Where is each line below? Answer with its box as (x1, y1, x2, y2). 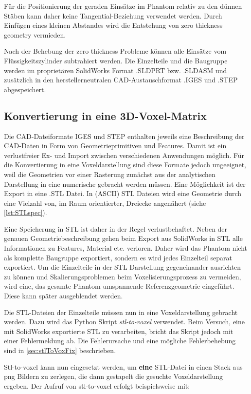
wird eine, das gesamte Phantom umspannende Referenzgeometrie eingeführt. (4, 281, 234, 291)
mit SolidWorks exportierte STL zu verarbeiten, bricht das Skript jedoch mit (4, 326, 233, 336)
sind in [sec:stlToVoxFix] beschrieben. (4, 345, 116, 355)
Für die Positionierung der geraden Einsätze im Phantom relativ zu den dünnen (4, 1, 242, 11)
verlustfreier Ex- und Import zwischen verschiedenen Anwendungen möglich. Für (4, 150, 245, 160)
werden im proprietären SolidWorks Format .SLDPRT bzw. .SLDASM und (4, 65, 227, 75)
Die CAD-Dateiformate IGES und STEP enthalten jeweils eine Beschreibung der (4, 131, 245, 141)
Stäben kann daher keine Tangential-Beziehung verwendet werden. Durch (4, 10, 222, 20)
